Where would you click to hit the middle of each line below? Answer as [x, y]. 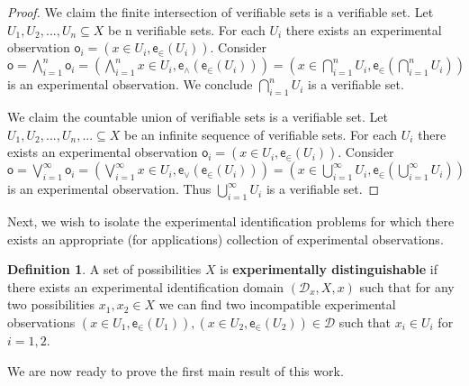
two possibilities [51, 304]
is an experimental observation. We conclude [130, 84]
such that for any [407, 286]
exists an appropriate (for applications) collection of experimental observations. [225, 239]
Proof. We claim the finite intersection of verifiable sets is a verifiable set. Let [221, 12]
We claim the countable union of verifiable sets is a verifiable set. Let [198, 116]
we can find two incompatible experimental [277, 304]
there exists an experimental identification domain [146, 286]
